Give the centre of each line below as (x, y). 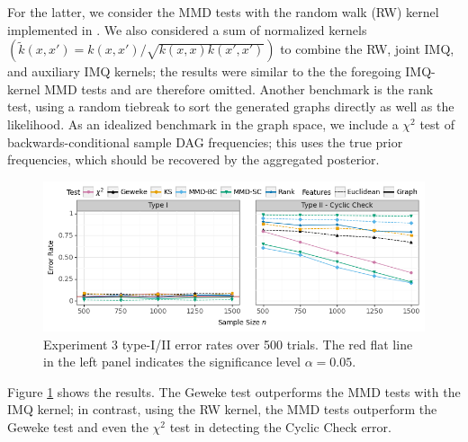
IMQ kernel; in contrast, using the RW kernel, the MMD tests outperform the (222, 409)
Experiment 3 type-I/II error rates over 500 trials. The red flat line (228, 344)
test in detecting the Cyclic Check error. (280, 427)
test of (437, 124)
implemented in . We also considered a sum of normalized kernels (187, 29)
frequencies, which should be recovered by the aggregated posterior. (193, 159)
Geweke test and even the (78, 427)
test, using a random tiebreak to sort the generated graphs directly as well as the (231, 106)
